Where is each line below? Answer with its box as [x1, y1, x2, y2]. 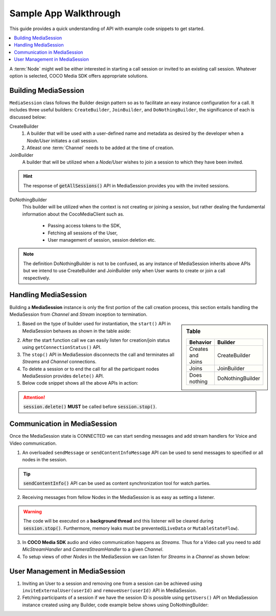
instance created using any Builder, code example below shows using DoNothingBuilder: [22, 602, 209, 608]
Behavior [189, 339, 212, 346]
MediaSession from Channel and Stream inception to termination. [9, 311, 148, 317]
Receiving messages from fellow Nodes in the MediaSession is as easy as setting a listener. [22, 494, 215, 501]
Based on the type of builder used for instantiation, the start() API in [22, 321, 171, 327]
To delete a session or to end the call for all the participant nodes [22, 366, 159, 372]
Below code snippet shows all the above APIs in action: [22, 380, 139, 386]
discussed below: [9, 114, 47, 120]
